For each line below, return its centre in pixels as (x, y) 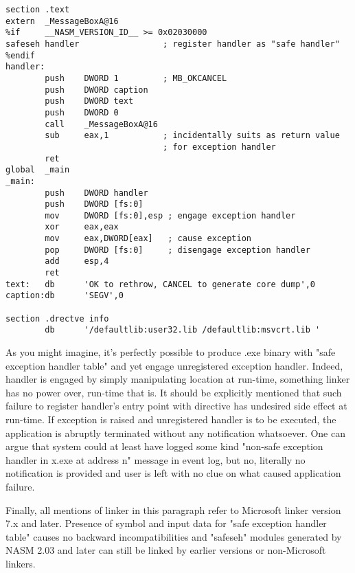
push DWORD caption (96, 90)
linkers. (21, 563)
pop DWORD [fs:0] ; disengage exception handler (177, 250)
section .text (38, 10)
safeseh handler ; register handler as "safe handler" (173, 44)
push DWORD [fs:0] (94, 204)
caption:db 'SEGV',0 (65, 296)
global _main (38, 170)
